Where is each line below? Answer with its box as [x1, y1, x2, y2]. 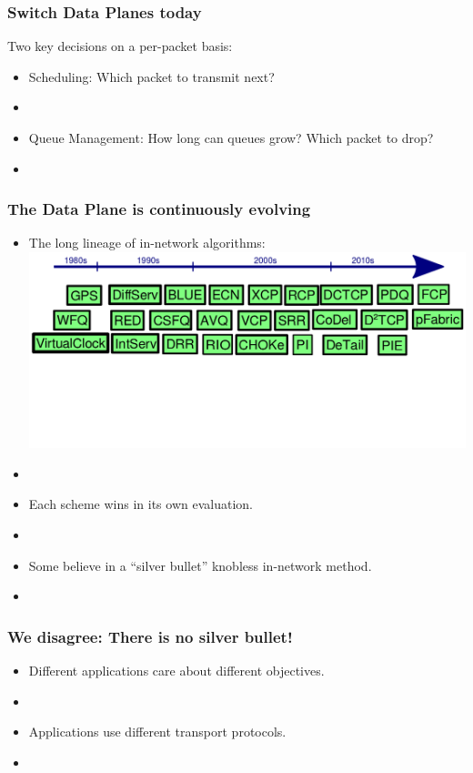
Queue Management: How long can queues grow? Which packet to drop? [28, 128, 434, 147]
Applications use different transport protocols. [28, 722, 287, 741]
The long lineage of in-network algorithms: [28, 233, 266, 252]
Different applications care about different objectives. [28, 661, 325, 680]
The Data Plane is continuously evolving [7, 198, 311, 220]
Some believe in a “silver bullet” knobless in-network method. [28, 555, 372, 575]
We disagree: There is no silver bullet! [7, 625, 293, 647]
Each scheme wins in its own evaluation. [28, 494, 253, 514]
